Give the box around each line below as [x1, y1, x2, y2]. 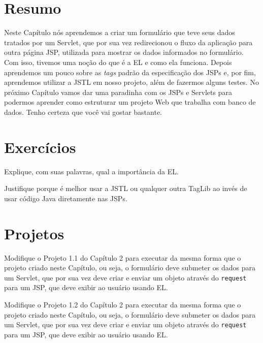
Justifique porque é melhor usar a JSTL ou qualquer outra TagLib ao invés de [4, 183, 247, 194]
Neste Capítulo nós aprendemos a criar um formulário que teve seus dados [4, 27, 235, 38]
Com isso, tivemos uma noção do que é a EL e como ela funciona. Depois [4, 56, 232, 67]
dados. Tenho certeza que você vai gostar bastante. [4, 106, 162, 117]
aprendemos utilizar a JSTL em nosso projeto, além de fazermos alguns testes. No [4, 77, 259, 87]
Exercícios [4, 136, 76, 157]
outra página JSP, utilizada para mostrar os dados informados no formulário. [4, 47, 244, 57]
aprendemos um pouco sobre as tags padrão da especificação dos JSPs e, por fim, [4, 67, 256, 77]
